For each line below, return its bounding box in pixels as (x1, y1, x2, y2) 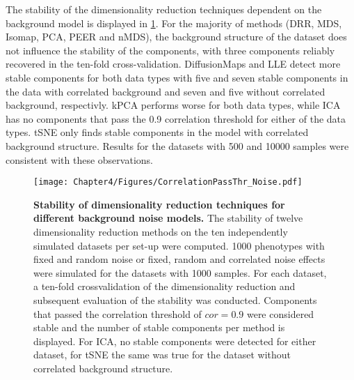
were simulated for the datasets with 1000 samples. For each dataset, (33, 265, 327, 280)
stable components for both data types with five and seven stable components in (6, 70, 348, 84)
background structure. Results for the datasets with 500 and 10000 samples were (6, 138, 349, 153)
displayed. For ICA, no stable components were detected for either (33, 333, 316, 348)
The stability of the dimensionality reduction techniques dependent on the (6, 2, 322, 16)
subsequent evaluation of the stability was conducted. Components (33, 292, 317, 307)
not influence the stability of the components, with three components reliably (6, 43, 335, 57)
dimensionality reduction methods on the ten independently (33, 224, 288, 238)
